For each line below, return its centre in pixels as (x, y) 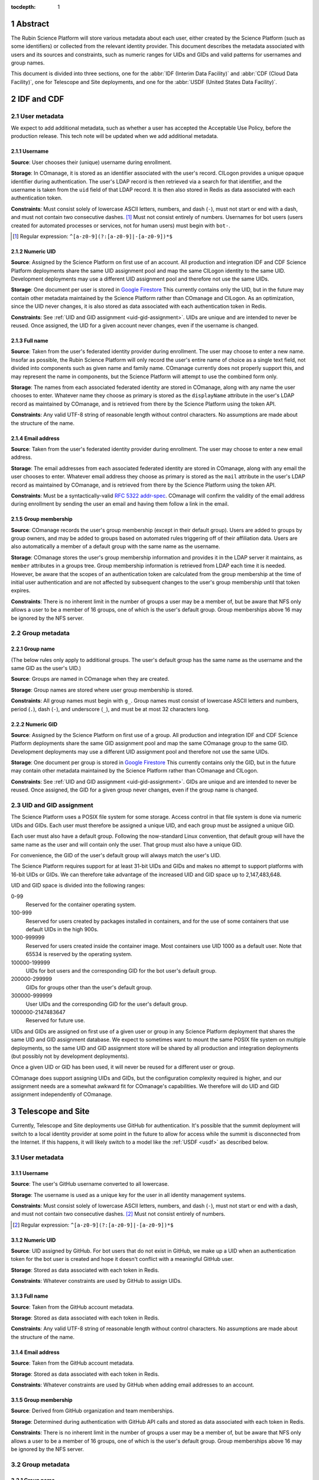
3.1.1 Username (30, 1173)
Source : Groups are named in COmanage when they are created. (90, 679)
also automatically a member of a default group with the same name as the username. (115, 546)
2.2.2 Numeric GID (34, 724)
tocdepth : (23, 7)
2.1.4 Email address (35, 438)
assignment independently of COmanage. (61, 1095)
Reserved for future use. (55, 1021)
